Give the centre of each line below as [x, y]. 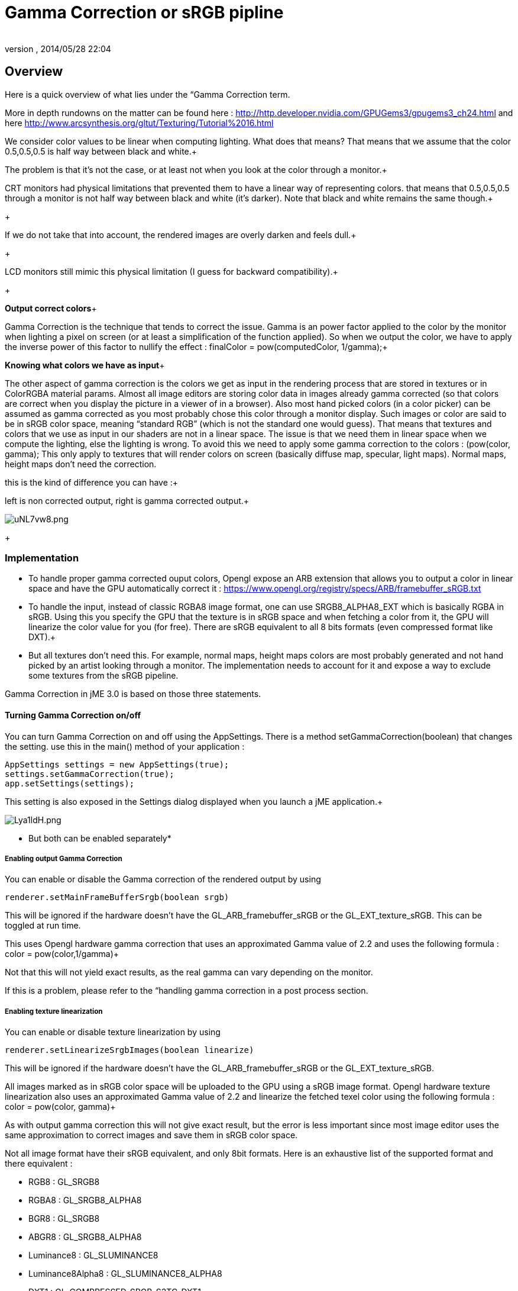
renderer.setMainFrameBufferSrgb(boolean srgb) [117, 897]
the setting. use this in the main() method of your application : [125, 746]
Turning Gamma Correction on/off [73, 715]
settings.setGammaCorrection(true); [90, 774]
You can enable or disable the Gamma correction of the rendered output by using [163, 879]
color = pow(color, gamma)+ [60, 1107]
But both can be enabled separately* [100, 838]
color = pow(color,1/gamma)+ [62, 954]
